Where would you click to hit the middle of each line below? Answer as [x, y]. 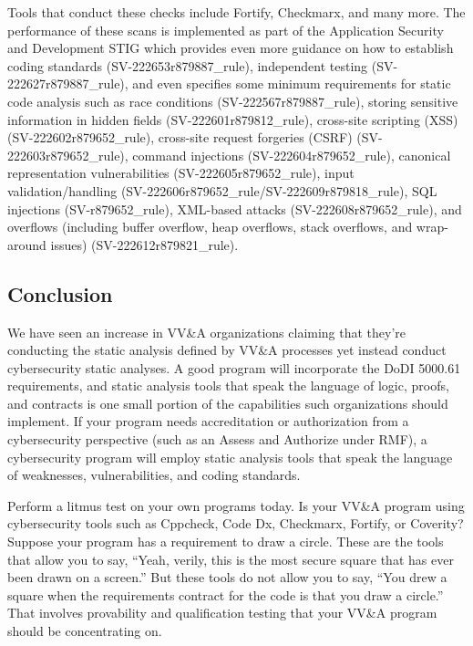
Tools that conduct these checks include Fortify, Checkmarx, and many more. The [236, 12]
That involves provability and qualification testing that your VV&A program [222, 613]
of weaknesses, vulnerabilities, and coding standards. [154, 475]
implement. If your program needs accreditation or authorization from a [208, 421]
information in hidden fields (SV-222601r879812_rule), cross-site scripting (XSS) [233, 119]
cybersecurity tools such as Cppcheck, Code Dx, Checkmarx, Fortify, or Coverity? [236, 523]
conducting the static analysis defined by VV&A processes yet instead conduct [227, 350]
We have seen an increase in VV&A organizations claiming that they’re [207, 332]
